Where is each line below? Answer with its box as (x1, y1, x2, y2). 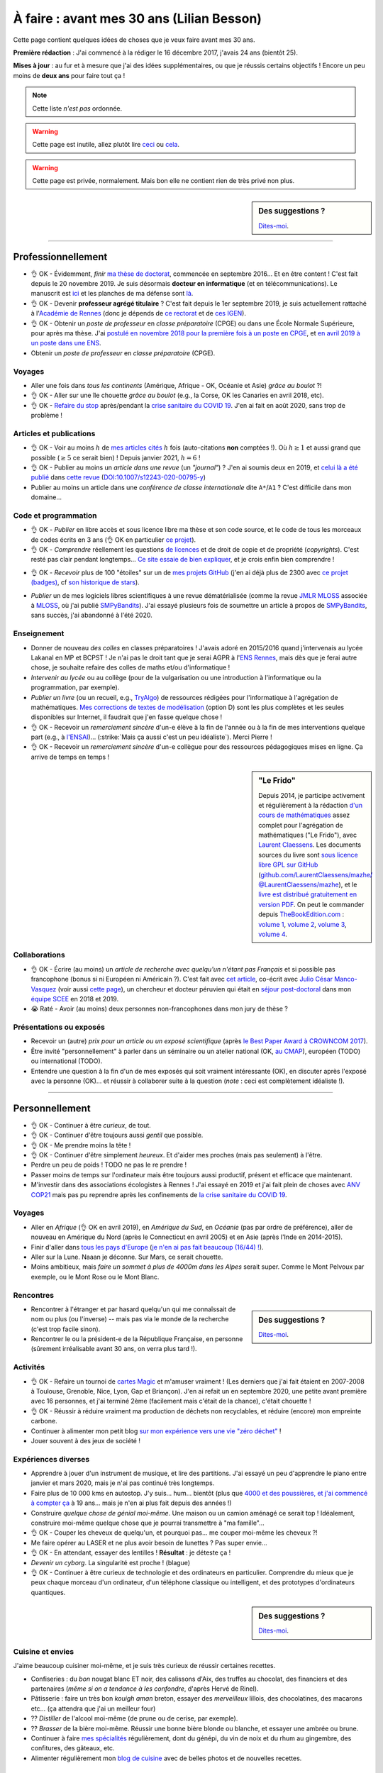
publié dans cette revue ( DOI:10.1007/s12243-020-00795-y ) (30, 473, 206, 482)
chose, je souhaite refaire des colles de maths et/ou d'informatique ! (30, 663, 231, 672)
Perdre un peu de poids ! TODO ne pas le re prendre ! (30, 1160, 187, 1169)
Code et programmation (13, 511, 97, 521)
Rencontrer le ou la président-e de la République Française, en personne (30, 1335, 243, 1343)
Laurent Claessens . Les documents (258, 840, 362, 849)
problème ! (30, 411, 63, 420)
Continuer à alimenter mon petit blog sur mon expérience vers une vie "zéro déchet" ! (30, 1426, 282, 1435)
